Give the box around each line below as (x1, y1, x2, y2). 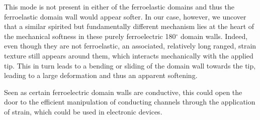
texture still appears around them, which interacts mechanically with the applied (4, 50, 253, 60)
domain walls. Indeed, (180, 30, 248, 41)
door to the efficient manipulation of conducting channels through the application (4, 96, 255, 107)
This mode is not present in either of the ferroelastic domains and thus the (4, 1, 234, 11)
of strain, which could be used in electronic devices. (4, 106, 162, 116)
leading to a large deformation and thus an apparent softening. (4, 70, 198, 80)
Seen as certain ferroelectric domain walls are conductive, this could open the (4, 86, 242, 97)
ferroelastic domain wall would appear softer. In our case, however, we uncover (4, 11, 246, 21)
